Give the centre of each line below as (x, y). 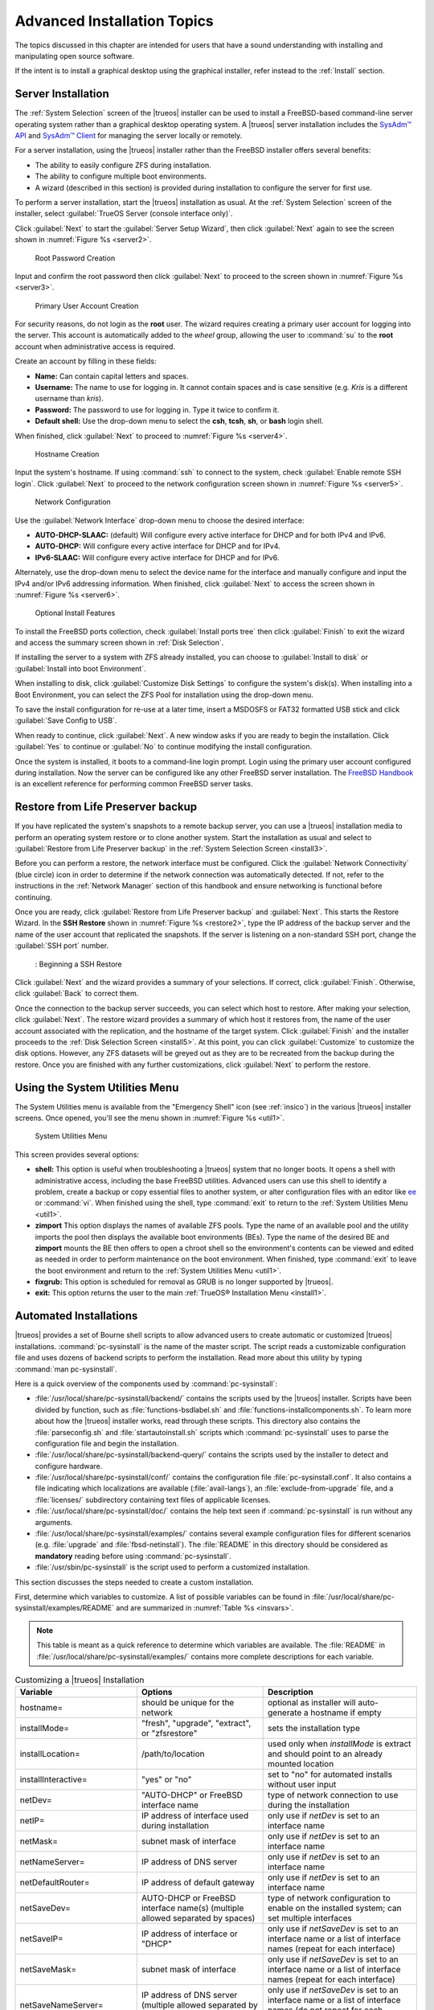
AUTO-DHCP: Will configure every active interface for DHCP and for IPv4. (158, 546)
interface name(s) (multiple (192, 1908)
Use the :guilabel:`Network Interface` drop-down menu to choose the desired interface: (160, 520)
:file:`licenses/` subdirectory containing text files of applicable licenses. (153, 1499)
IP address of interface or (190, 1934)
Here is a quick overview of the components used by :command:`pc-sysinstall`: (146, 1384)
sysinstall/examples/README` (64, 1608)
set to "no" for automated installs (330, 1774)
